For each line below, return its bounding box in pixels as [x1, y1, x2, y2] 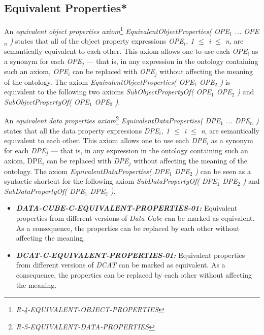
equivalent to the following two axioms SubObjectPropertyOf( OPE [4, 86, 212, 97]
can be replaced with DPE [47, 155, 129, 166]
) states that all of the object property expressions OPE [10, 36, 184, 46]
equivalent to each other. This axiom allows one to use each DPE [4, 135, 207, 146]
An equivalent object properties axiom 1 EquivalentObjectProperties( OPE [4, 24, 229, 36]
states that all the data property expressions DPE [4, 125, 159, 136]
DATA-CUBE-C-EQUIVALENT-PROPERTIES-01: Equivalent [16, 203, 238, 213]
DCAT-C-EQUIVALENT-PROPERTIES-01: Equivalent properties [16, 249, 245, 260]
